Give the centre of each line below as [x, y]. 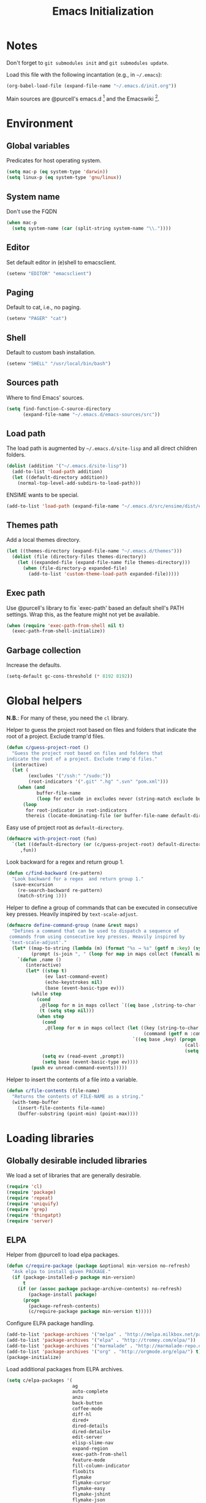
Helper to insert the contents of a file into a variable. [72, 1079]
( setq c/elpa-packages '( [39, 1380]
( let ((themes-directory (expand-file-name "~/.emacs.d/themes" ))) [94, 551]
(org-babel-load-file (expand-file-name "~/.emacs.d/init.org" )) [91, 86]
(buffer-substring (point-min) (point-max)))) [78, 1114]
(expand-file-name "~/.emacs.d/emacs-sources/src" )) [91, 414]
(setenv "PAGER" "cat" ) [37, 319]
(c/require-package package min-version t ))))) [90, 1312]
